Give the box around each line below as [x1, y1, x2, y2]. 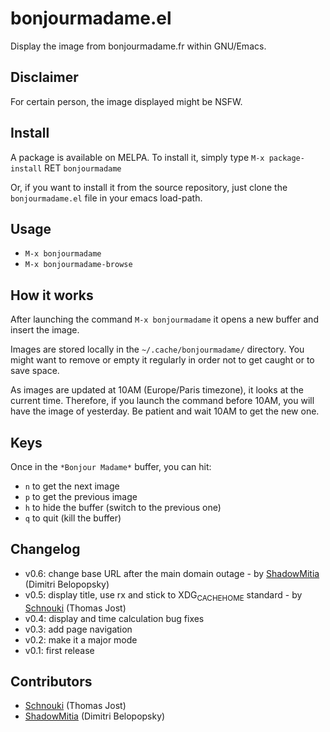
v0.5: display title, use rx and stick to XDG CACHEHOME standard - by [24, 588, 303, 603]
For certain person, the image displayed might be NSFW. [10, 95, 243, 107]
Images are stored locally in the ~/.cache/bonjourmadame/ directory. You [10, 343, 305, 356]
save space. [10, 365, 60, 377]
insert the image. [10, 324, 80, 336]
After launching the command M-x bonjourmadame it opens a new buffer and [10, 313, 319, 326]
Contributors [10, 673, 93, 690]
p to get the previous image [24, 491, 138, 502]
